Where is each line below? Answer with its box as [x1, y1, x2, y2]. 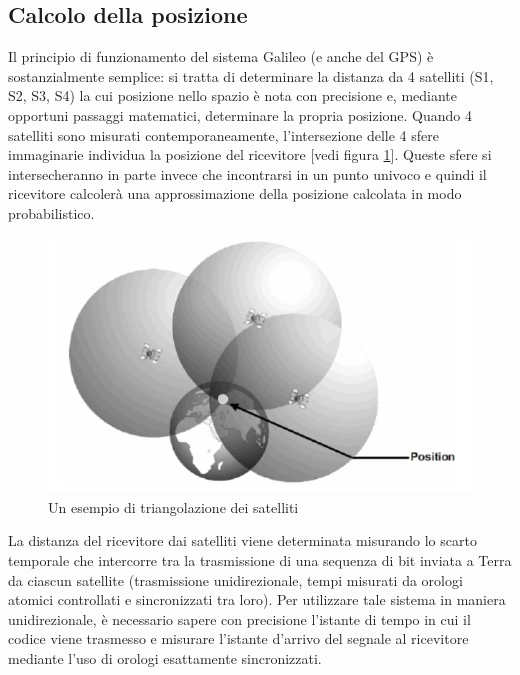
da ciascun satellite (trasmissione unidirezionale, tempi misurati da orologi [8, 569, 463, 590]
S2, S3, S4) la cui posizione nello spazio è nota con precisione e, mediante [8, 85, 458, 106]
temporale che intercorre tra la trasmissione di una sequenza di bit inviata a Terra [8, 549, 512, 570]
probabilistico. [8, 202, 95, 223]
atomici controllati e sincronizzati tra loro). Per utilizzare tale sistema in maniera [8, 589, 506, 610]
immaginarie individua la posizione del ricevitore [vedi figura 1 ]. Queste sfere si [8, 144, 492, 165]
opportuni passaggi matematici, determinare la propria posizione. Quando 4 [8, 104, 473, 125]
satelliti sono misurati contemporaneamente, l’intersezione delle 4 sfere [8, 124, 440, 145]
